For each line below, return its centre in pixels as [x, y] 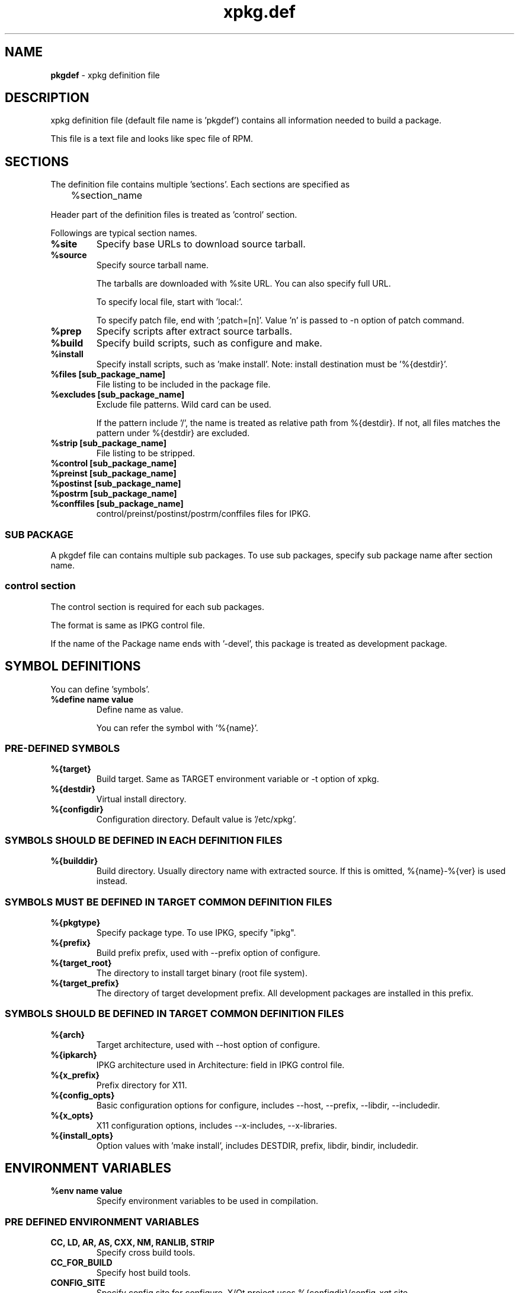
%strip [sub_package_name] [109, 443]
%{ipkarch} [74, 1054]
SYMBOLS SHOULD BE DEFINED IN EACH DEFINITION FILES [144, 840]
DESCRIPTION [47, 98]
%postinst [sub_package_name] [116, 484]
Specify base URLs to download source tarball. [201, 244]
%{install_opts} [82, 1135]
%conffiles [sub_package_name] [117, 504]
